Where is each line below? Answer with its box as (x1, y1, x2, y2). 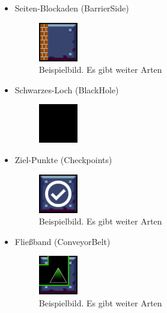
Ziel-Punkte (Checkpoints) (14, 153, 112, 166)
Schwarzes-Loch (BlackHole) (14, 83, 119, 96)
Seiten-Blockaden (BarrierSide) (14, 2, 129, 14)
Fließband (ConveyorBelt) (14, 235, 111, 247)
